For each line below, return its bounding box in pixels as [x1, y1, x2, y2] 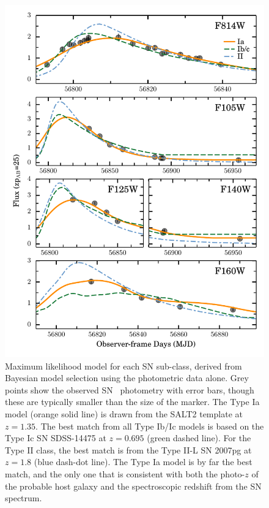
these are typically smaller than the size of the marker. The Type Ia [5, 395, 260, 408]
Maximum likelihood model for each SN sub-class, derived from [5, 359, 242, 372]
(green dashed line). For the [147, 431, 251, 444]
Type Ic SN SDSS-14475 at [5, 431, 106, 444]
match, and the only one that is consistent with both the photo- [5, 468, 245, 480]
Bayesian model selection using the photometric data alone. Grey [5, 371, 249, 384]
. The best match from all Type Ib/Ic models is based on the [35, 419, 264, 432]
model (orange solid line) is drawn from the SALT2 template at [5, 408, 243, 420]
